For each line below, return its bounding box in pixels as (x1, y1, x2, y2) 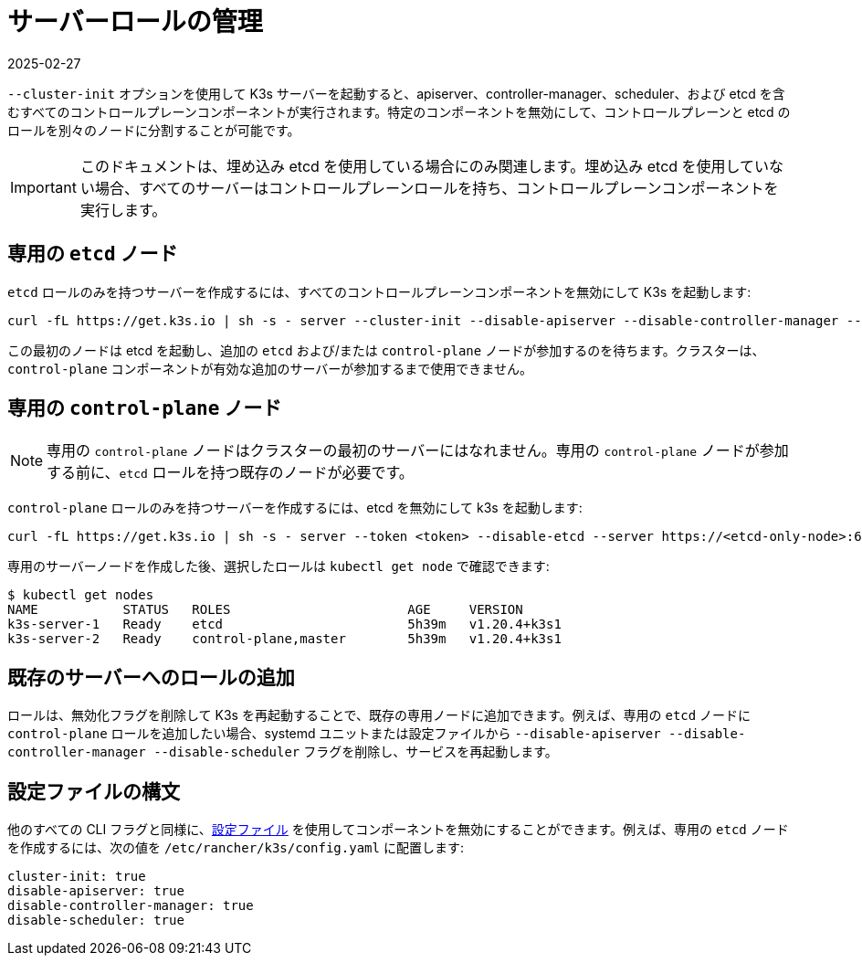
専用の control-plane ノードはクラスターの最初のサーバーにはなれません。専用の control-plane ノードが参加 (47, 441, 789, 460)
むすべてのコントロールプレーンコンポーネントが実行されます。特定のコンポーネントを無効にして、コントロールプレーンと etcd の (7, 103, 791, 120)
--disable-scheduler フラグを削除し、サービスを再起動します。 (153, 744, 558, 760)
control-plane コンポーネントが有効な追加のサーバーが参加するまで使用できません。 (7, 360, 532, 376)
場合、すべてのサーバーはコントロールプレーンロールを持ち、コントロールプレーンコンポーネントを (94, 178, 779, 197)
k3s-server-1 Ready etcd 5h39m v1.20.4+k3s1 (7, 617, 562, 632)
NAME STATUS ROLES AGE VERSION (7, 602, 523, 618)
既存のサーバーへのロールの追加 (7, 665, 295, 689)
